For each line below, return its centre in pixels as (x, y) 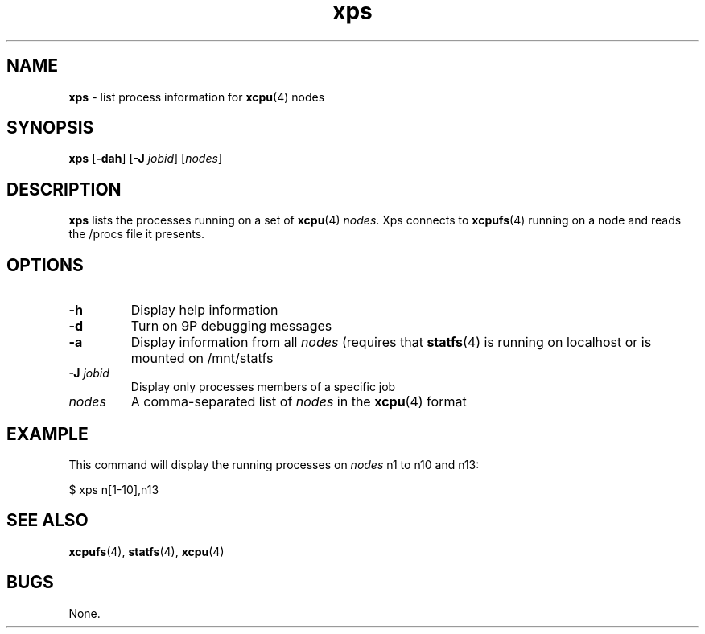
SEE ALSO (47, 521)
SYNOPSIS (50, 128)
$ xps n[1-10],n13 (114, 489)
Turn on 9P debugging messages (231, 326)
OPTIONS (45, 265)
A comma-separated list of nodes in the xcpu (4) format (299, 402)
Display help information (204, 310)
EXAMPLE (47, 434)
